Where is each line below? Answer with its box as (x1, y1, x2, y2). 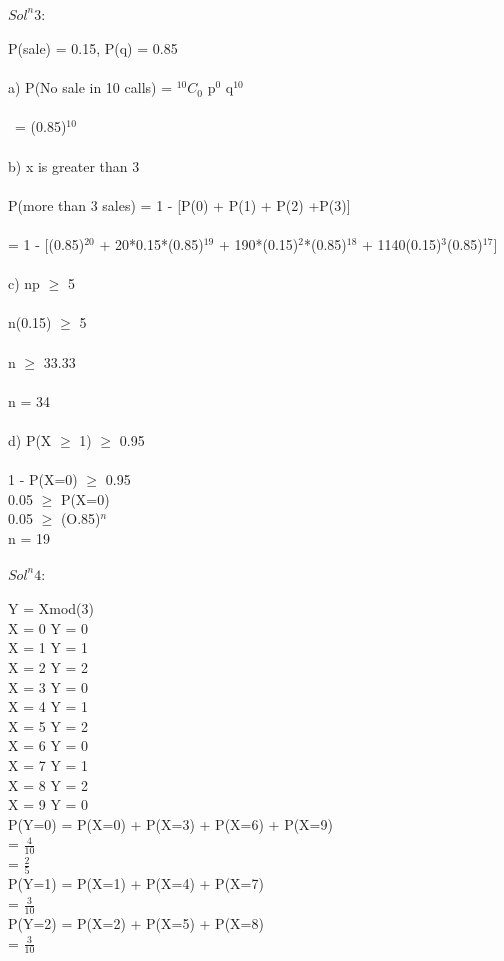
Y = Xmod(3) (8, 598, 94, 619)
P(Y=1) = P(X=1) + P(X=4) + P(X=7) (8, 873, 264, 894)
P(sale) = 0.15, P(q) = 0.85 (8, 38, 178, 59)
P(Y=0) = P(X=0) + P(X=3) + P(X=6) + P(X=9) (8, 813, 333, 834)
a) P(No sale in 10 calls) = (8, 77, 173, 98)
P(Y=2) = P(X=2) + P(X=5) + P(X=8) (8, 912, 264, 933)
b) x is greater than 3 (8, 155, 140, 176)
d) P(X (8, 429, 52, 450)
